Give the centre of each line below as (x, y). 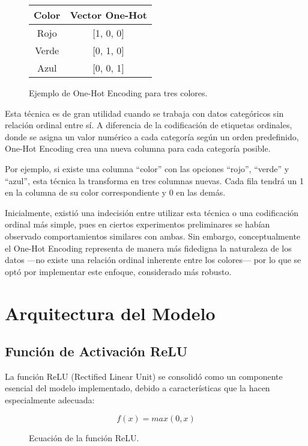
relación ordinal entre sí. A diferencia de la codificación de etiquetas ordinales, (149, 125)
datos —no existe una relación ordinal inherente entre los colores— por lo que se (153, 260)
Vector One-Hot (108, 15)
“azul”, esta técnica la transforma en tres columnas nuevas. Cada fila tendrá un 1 (154, 180)
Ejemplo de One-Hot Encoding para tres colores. (118, 93)
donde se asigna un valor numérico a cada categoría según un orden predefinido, (152, 136)
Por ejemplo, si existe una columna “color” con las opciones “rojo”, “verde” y (147, 168)
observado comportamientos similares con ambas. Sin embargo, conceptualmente (153, 236)
